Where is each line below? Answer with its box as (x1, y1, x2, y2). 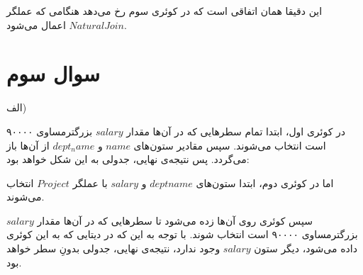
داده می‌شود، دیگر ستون (254, 241, 357, 256)
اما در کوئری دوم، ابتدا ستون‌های (196, 175, 334, 190)
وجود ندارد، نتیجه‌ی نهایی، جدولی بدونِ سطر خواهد (6, 241, 220, 256)
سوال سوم (6, 59, 101, 88)
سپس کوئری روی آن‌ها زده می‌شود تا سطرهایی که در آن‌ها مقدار (37, 213, 313, 228)
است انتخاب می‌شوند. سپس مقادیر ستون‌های (133, 137, 326, 152)
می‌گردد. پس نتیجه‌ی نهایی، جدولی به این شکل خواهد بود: (6, 152, 250, 167)
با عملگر (72, 175, 108, 190)
